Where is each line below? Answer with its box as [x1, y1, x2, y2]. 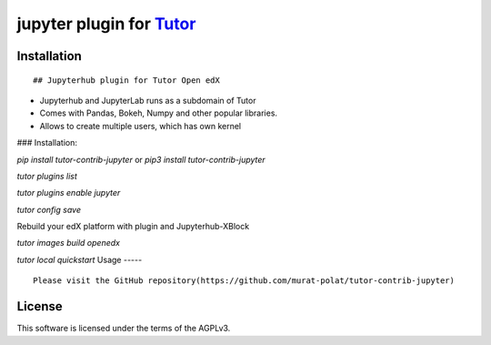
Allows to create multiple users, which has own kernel [39, 120, 241, 131]
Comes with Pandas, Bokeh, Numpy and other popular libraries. [39, 107, 277, 118]
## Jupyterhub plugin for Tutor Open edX [33, 75, 220, 86]
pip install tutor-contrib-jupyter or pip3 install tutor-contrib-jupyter [16, 154, 266, 165]
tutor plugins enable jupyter [16, 188, 121, 198]
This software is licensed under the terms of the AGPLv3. [16, 323, 231, 334]
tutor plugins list [16, 170, 77, 181]
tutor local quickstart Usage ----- [16, 254, 143, 265]
